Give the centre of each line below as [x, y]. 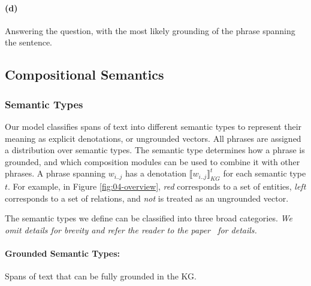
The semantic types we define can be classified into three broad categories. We [149, 218]
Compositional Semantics [84, 74]
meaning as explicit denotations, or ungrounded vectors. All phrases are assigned [153, 138]
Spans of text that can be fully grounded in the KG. [101, 276]
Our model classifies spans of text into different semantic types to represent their [153, 126]
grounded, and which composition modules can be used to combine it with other [153, 161]
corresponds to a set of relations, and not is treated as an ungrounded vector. [147, 198]
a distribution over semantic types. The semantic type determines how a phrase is [155, 150]
